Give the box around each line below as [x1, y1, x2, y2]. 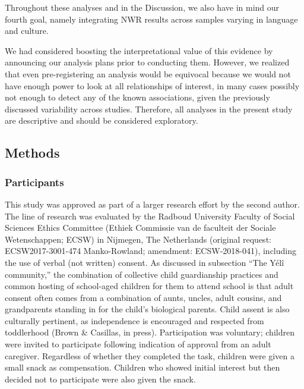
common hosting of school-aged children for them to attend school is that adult [5, 280, 294, 292]
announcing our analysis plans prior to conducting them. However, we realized [5, 56, 290, 68]
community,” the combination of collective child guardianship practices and [5, 268, 278, 280]
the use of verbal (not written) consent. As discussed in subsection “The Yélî [5, 256, 284, 268]
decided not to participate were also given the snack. [5, 372, 196, 385]
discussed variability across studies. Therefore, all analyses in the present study [5, 102, 293, 115]
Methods [5, 143, 60, 162]
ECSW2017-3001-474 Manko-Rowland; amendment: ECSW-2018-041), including [5, 244, 297, 257]
